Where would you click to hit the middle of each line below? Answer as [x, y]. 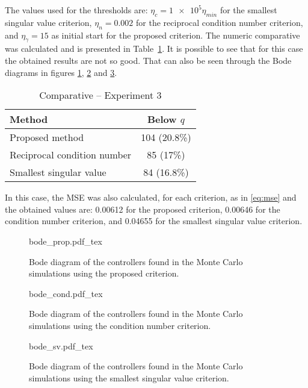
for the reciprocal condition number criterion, [220, 22]
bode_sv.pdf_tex [61, 346]
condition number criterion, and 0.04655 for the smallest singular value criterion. [154, 221]
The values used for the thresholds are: [76, 10]
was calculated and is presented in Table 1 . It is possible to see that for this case [154, 48]
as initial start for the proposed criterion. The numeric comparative [176, 35]
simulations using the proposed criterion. [104, 273]
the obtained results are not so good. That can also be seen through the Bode [148, 60]
